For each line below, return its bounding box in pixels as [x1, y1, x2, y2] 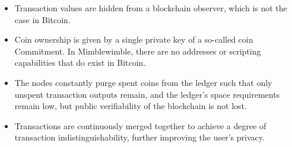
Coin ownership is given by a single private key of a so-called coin [14, 33, 253, 46]
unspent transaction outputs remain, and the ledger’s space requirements [14, 88, 280, 100]
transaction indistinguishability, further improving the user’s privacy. [14, 131, 265, 143]
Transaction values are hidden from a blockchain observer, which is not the [14, 2, 287, 14]
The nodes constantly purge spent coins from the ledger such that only [14, 76, 272, 88]
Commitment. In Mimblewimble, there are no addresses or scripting [14, 44, 261, 57]
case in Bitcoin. [14, 13, 71, 25]
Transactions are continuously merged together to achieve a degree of [14, 119, 266, 132]
